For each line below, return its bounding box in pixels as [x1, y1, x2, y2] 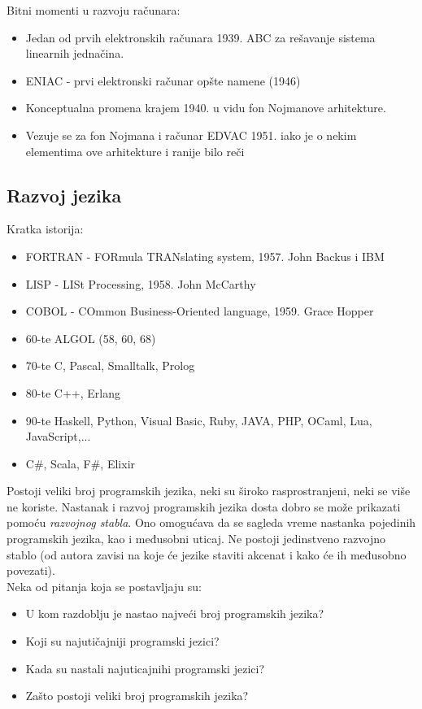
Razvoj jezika [7, 182, 122, 207]
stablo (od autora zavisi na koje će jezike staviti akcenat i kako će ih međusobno [7, 546, 407, 563]
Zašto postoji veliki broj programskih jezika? [25, 687, 249, 704]
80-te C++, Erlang [25, 384, 120, 401]
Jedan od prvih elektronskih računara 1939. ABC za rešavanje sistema [25, 28, 376, 46]
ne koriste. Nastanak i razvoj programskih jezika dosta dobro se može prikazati [7, 498, 401, 515]
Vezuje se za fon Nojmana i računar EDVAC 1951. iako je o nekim [25, 126, 357, 143]
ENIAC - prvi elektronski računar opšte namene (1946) [25, 72, 301, 89]
